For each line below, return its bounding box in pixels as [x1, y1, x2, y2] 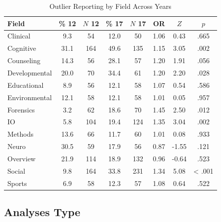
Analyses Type [4, 204, 81, 220]
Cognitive [7, 43, 36, 53]
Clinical [7, 31, 31, 41]
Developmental [7, 67, 52, 77]
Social [7, 165, 26, 176]
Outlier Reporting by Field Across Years [49, 1, 171, 11]
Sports [7, 178, 27, 188]
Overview [7, 153, 36, 163]
